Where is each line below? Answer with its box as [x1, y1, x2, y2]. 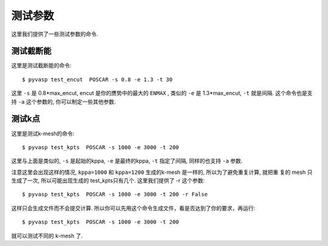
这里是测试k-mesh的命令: [11, 130, 75, 137]
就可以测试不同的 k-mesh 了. [11, 232, 83, 239]
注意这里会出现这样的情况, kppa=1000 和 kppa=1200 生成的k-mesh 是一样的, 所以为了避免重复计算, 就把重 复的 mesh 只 [11, 168, 313, 176]
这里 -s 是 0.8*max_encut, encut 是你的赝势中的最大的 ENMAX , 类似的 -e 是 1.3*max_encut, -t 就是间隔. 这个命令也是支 [11, 90, 313, 97]
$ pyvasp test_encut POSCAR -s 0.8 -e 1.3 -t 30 [22, 76, 173, 83]
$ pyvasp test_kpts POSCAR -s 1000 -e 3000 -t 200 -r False [22, 191, 208, 198]
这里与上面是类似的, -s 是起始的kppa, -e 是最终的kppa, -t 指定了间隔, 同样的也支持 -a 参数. [11, 158, 243, 165]
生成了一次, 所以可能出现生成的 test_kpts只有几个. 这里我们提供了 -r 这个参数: [11, 177, 205, 184]
